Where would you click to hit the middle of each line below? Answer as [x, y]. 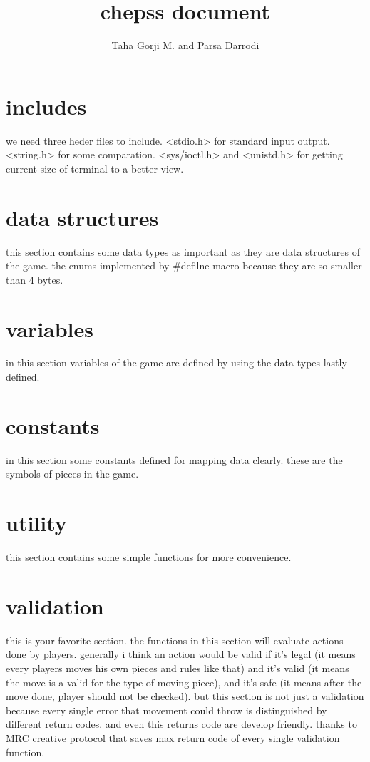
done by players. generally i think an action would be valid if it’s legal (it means [181, 654]
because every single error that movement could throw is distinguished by [166, 710]
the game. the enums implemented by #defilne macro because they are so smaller [184, 266]
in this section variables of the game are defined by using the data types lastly [176, 362]
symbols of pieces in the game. [72, 474]
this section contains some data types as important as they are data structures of [183, 251]
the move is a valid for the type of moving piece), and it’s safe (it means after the [184, 682]
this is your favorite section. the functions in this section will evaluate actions [175, 640]
